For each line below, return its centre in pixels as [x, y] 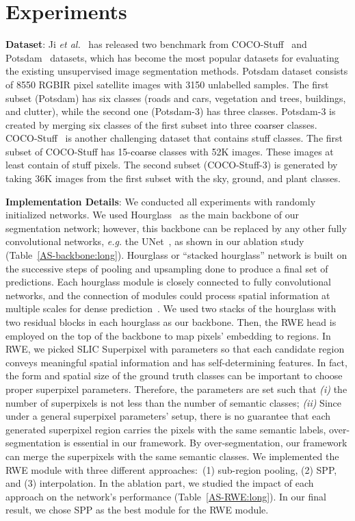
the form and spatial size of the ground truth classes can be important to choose [174, 376]
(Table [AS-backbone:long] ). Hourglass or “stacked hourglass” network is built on [176, 255]
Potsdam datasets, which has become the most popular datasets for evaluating [172, 57]
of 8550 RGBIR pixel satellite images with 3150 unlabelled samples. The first [167, 84]
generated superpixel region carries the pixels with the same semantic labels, [166, 429]
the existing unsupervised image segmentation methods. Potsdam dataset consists [177, 71]
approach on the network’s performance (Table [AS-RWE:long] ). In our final [166, 496]
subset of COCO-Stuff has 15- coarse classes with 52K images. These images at [170, 151]
